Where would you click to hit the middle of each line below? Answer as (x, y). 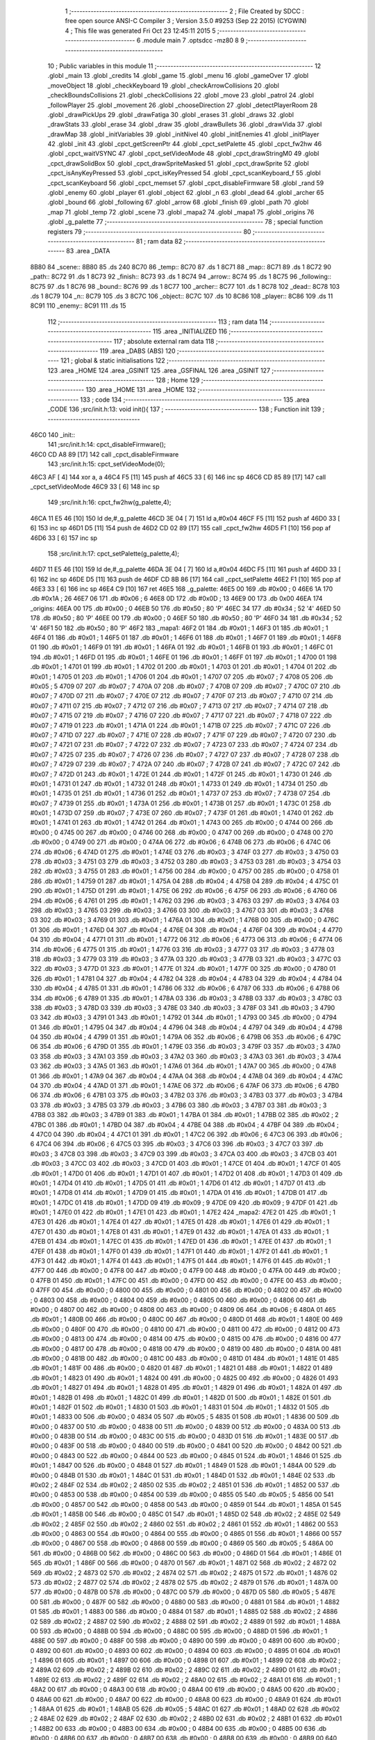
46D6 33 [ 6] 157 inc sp (64, 538)
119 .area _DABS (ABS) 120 (138, 351)
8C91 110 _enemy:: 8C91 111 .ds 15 (78, 306)
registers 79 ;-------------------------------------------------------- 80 (149, 231)
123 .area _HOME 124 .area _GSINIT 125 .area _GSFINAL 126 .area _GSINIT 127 (159, 370)
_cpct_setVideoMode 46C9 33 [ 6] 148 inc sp (95, 487)
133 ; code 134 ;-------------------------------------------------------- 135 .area (195, 400)
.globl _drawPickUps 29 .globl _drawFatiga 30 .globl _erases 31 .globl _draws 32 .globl (171, 114)
